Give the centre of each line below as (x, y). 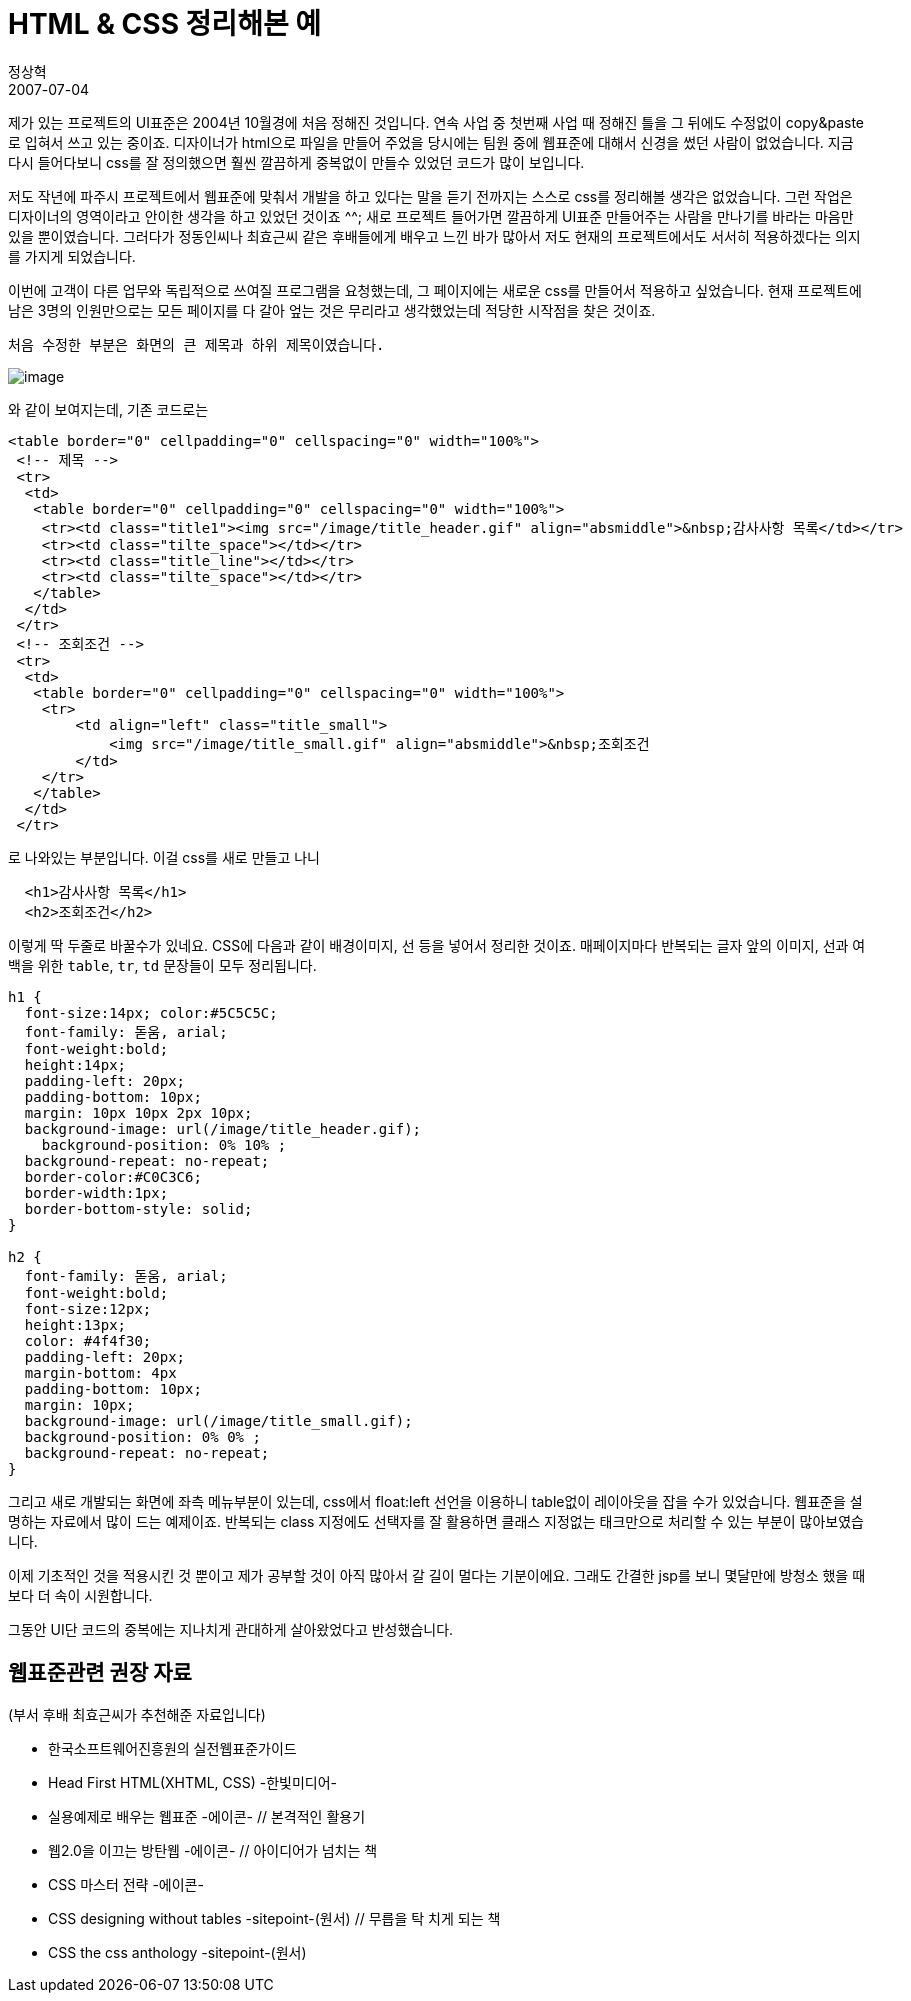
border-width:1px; (96, 1192)
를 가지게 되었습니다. (72, 256)
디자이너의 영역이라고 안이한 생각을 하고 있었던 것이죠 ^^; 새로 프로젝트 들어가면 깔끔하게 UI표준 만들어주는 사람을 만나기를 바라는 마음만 (431, 216)
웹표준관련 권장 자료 (100, 1673)
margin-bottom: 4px (100, 1372)
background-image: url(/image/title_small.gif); (218, 1420)
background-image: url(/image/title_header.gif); (223, 1128)
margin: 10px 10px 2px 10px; (138, 1112)
